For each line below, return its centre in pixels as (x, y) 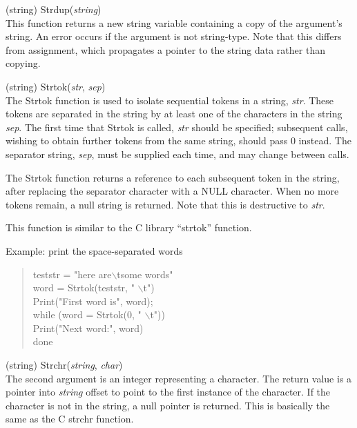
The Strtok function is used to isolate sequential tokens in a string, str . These (170, 100)
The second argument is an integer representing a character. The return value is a (179, 378)
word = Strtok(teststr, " (84, 288)
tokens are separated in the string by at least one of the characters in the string (174, 114)
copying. (23, 63)
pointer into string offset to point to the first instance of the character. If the (168, 392)
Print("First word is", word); (93, 301)
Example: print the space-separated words (94, 250)
